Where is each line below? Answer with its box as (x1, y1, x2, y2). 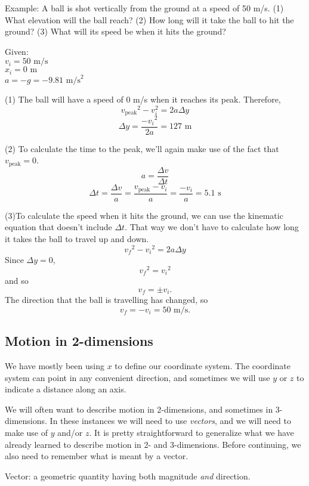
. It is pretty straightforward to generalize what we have (89, 426, 294, 439)
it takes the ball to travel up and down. (5, 232, 149, 244)
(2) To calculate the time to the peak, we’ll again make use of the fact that (5, 142, 279, 154)
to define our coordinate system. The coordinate (115, 360, 291, 372)
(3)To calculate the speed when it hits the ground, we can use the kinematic (5, 209, 283, 221)
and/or (57, 426, 83, 439)
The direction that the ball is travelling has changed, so (5, 293, 208, 306)
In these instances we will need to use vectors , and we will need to (50, 414, 291, 427)
